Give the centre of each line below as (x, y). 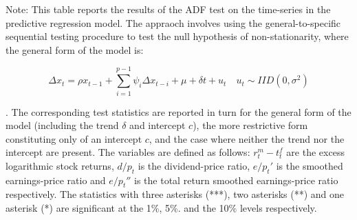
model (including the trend (62, 125)
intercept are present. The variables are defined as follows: (128, 152)
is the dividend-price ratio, (194, 165)
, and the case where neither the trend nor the (247, 138)
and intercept (158, 125)
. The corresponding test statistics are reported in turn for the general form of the (178, 111)
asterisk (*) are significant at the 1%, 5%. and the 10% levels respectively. (161, 208)
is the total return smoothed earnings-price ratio (236, 180)
